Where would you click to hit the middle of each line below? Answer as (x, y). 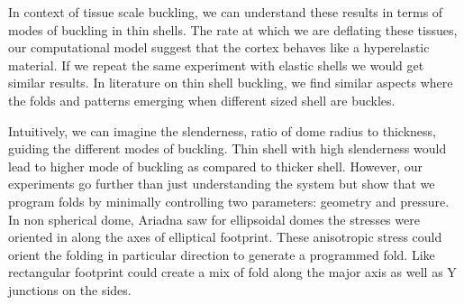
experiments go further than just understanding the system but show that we (222, 184)
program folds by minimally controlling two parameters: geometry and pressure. (229, 201)
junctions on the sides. (70, 289)
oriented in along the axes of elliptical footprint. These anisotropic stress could (225, 237)
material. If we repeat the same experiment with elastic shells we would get (216, 65)
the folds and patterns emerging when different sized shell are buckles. (202, 100)
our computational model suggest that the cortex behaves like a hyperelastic (219, 47)
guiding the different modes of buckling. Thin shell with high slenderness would (227, 148)
